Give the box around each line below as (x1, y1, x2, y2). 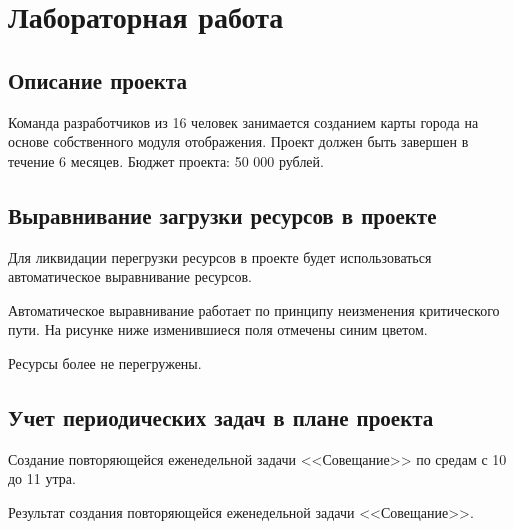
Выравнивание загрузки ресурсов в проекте (8, 199, 437, 230)
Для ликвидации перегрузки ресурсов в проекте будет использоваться (8, 246, 432, 267)
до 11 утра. (8, 468, 76, 489)
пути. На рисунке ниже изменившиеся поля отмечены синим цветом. (8, 319, 428, 340)
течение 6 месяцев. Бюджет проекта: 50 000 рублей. (8, 150, 324, 171)
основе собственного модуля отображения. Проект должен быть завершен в (8, 131, 469, 152)
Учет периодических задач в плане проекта (8, 401, 434, 432)
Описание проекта (8, 64, 187, 95)
